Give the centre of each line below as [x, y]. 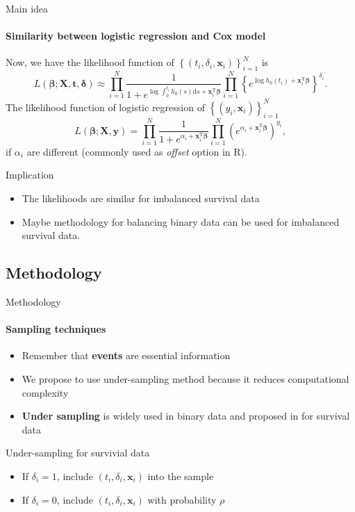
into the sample [181, 476]
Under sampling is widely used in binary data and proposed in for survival [186, 416]
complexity [45, 392]
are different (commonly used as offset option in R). [137, 151]
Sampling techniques [56, 329]
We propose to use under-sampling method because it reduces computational [185, 379]
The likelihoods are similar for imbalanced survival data [141, 198]
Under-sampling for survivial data [78, 453]
